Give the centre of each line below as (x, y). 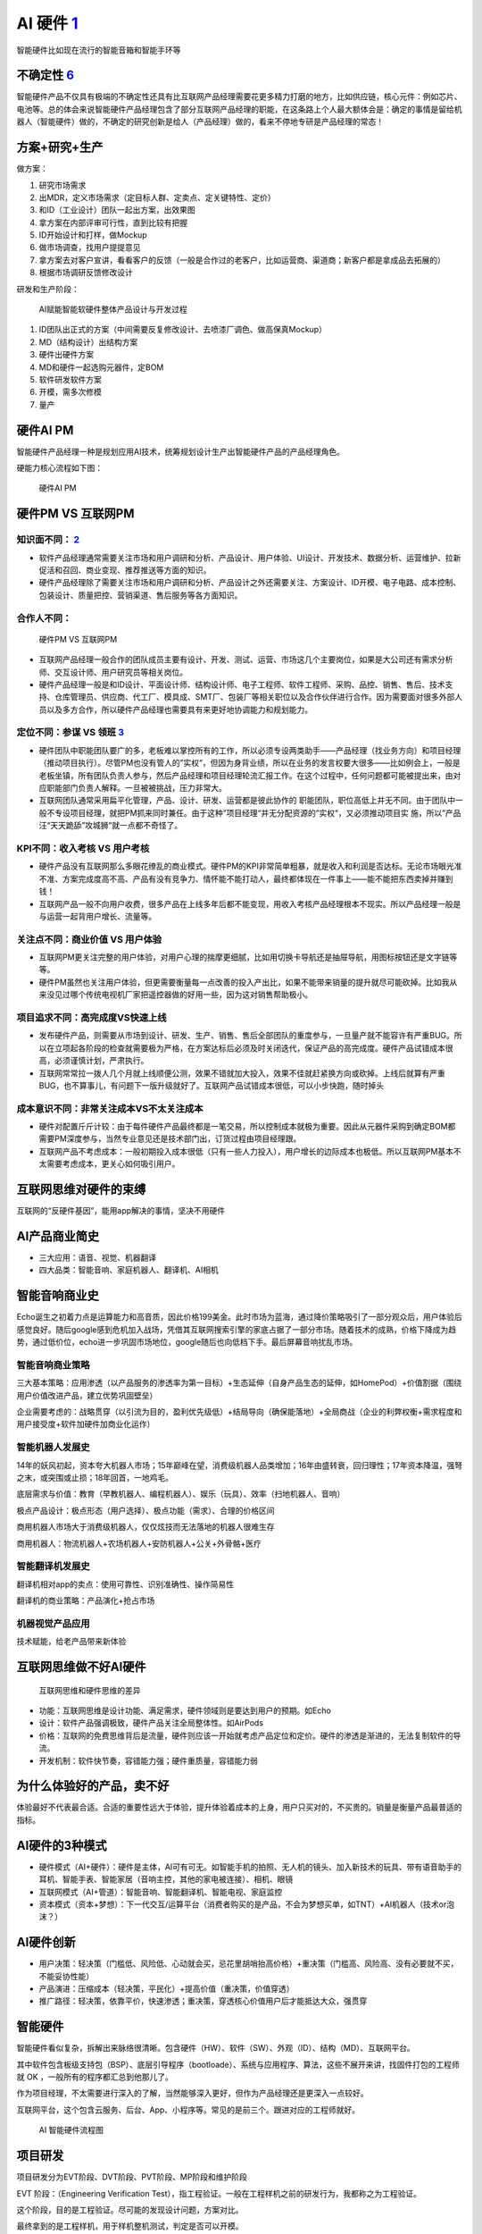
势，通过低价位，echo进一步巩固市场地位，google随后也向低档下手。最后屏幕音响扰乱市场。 (187, 1342)
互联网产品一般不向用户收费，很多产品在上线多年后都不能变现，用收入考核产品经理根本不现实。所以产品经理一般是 (250, 903)
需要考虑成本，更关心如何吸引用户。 (113, 1164)
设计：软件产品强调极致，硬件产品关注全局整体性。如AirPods (151, 1723)
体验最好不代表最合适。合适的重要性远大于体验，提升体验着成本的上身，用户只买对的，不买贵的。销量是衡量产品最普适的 (239, 1807)
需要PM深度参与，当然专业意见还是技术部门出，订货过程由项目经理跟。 (170, 1138)
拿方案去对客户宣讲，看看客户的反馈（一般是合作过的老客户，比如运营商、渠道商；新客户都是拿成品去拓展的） (242, 260)
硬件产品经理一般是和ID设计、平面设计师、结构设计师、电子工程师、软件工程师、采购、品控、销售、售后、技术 (242, 684)
